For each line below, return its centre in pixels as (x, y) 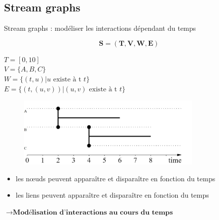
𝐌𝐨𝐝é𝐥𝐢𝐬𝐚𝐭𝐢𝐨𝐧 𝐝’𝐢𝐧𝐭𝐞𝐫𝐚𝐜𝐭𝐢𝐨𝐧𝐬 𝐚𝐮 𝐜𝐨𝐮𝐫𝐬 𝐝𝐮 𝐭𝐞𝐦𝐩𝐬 (93, 212)
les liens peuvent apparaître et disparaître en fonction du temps (112, 195)
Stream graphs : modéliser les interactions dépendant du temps (100, 28)
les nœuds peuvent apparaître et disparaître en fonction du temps (115, 178)
